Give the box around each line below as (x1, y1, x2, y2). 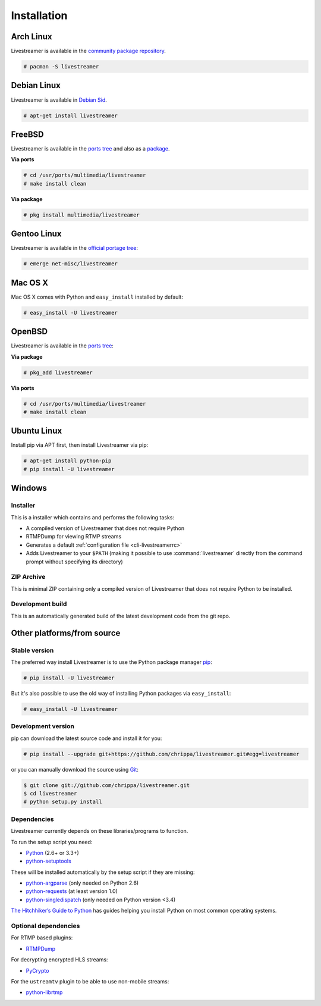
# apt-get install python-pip (23, 457, 112, 464)
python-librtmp (26, 989, 63, 996)
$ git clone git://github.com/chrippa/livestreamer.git (23, 782, 190, 788)
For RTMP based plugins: (11, 934, 73, 941)
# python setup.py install (23, 798, 102, 806)
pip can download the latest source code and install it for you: (11, 735, 162, 742)
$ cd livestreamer (23, 790, 77, 797)
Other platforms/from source (11, 628, 121, 638)
